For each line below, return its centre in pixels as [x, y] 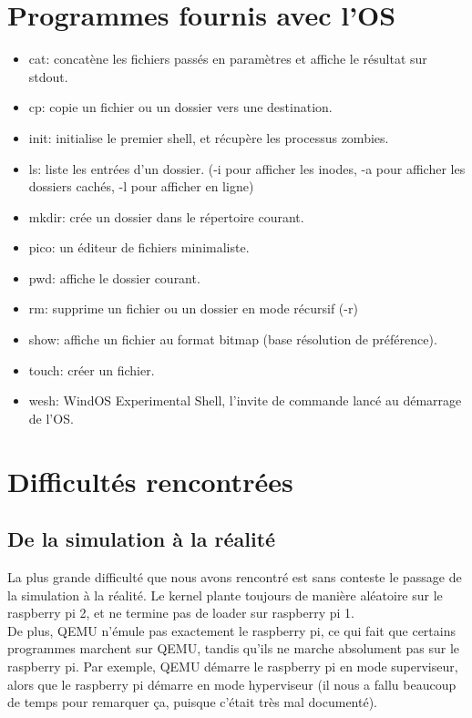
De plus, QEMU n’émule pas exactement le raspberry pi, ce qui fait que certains [231, 630]
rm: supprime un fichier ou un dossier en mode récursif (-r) [193, 308]
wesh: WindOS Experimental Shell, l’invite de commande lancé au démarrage [245, 400]
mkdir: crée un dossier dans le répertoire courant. [166, 216]
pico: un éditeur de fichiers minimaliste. [139, 247]
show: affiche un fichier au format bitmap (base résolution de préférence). [233, 339]
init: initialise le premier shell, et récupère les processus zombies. [209, 137]
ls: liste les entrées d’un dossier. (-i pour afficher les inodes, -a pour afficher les [247, 168]
